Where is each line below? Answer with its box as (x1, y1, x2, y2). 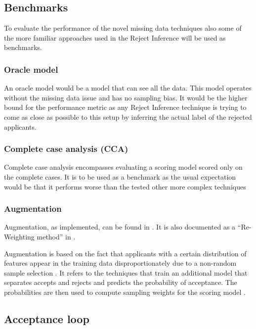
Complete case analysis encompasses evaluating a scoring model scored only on (4, 162, 243, 172)
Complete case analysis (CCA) (4, 142, 128, 155)
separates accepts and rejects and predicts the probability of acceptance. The (4, 277, 237, 287)
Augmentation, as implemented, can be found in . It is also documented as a (4, 222, 236, 232)
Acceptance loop (4, 311, 89, 326)
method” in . (37, 231, 76, 241)
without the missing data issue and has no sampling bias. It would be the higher (4, 92, 248, 102)
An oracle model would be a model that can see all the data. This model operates (4, 83, 252, 93)
